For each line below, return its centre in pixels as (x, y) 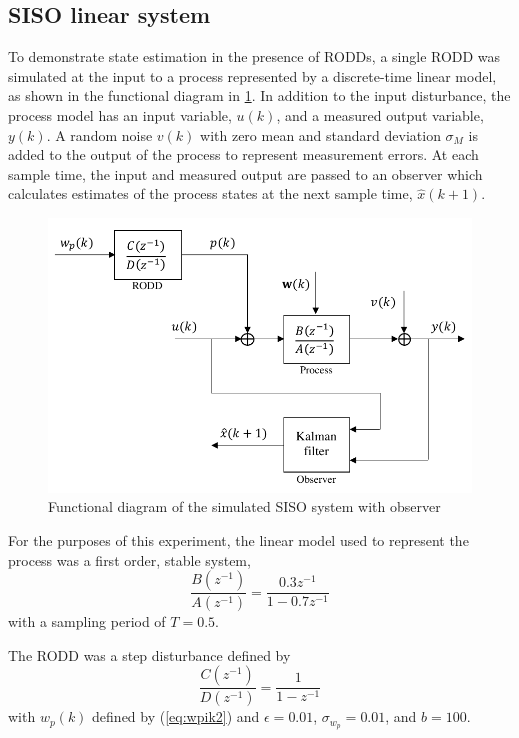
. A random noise (99, 134)
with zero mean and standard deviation (320, 134)
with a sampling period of (87, 621)
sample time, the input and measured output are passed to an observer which (245, 173)
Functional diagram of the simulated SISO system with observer (244, 506)
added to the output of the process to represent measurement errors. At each (243, 154)
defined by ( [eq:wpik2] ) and (176, 716)
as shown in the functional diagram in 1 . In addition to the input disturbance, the (259, 95)
